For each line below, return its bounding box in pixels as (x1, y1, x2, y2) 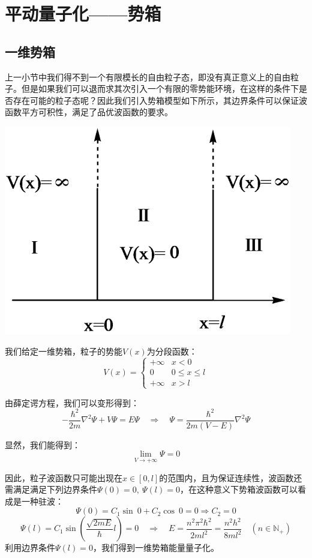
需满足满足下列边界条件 (5, 483, 97, 496)
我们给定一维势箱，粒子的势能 (5, 344, 122, 357)
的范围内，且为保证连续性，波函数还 (159, 471, 302, 484)
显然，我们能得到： (5, 438, 80, 451)
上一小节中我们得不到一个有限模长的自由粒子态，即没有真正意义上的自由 (5, 70, 290, 83)
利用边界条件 (5, 541, 55, 554)
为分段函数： (146, 344, 197, 357)
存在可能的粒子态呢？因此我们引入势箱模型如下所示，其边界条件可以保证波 (13, 94, 307, 106)
